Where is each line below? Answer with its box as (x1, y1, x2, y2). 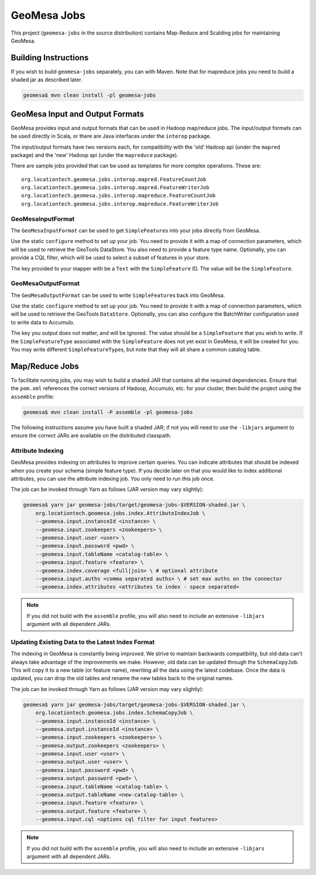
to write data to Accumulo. (11, 319, 75, 326)
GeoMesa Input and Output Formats (11, 109, 145, 119)
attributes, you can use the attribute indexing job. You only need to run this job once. (11, 475, 215, 482)
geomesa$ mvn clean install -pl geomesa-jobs (23, 92, 156, 99)
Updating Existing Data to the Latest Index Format (11, 638, 155, 646)
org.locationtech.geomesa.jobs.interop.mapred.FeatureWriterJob (21, 184, 210, 191)
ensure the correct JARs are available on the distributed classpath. (11, 432, 172, 439)
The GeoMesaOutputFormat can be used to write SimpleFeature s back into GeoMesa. (11, 292, 225, 299)
